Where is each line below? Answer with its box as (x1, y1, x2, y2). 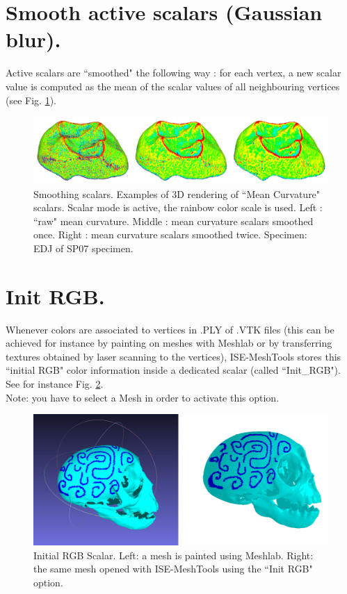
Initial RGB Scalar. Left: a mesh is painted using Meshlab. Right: (33, 547, 314, 562)
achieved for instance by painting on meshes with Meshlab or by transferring (6, 336, 332, 350)
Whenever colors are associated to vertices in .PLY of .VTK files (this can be (6, 322, 334, 336)
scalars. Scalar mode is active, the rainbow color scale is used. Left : (33, 200, 323, 215)
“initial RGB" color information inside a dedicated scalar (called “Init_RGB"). (6, 363, 341, 377)
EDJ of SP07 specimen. (33, 240, 134, 255)
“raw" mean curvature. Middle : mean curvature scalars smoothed (33, 213, 314, 228)
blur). (6, 25, 61, 53)
